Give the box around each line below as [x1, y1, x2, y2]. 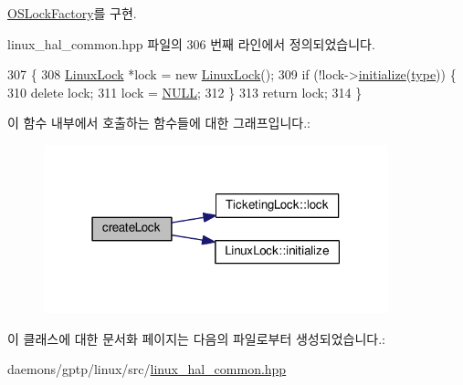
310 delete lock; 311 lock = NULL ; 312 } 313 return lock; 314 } [7, 82, 363, 101]
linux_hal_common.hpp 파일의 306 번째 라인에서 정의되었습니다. [7, 34, 375, 53]
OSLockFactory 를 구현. [7, 4, 137, 22]
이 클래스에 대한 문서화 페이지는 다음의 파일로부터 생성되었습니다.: [7, 328, 385, 348]
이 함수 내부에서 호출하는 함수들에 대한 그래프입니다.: [7, 113, 310, 132]
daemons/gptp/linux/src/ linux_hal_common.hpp [7, 359, 287, 379]
